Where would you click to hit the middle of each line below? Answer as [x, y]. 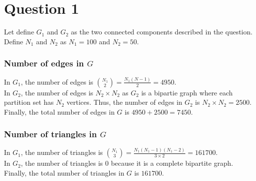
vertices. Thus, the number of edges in [124, 102]
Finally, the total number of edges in [59, 112]
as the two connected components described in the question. [162, 32]
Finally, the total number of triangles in [64, 172]
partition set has [29, 102]
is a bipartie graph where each [187, 92]
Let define [19, 32]
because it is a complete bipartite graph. [172, 163]
